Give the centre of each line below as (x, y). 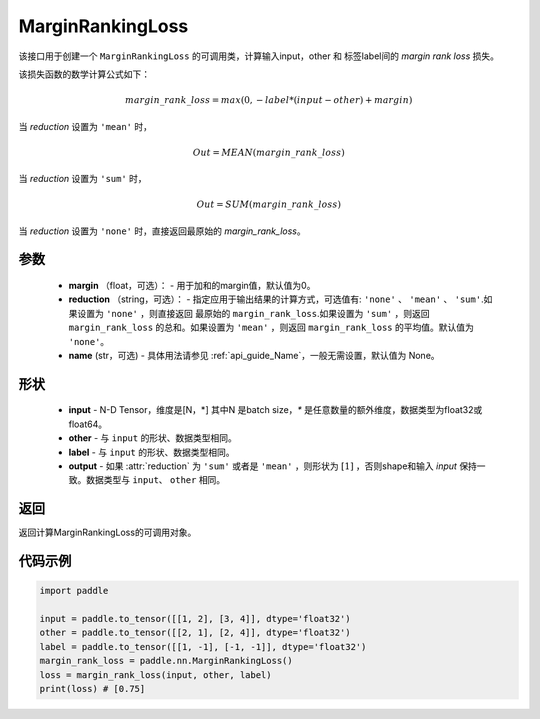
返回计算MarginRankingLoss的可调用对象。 (107, 532)
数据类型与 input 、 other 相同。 (155, 480)
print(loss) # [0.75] (92, 689)
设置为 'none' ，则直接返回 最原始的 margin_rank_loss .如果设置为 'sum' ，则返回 (253, 313)
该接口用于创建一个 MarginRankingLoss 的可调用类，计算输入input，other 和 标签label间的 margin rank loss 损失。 (259, 56)
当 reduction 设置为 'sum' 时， (82, 179)
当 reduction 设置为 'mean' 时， (85, 126)
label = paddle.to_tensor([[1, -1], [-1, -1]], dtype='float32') (203, 646)
